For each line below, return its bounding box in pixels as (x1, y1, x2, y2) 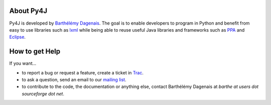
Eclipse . (9, 34, 26, 40)
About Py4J (9, 7, 48, 15)
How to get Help (9, 47, 61, 56)
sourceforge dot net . (22, 90, 65, 96)
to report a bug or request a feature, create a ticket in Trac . (22, 69, 144, 75)
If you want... (9, 60, 37, 66)
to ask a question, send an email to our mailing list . (22, 76, 126, 82)
